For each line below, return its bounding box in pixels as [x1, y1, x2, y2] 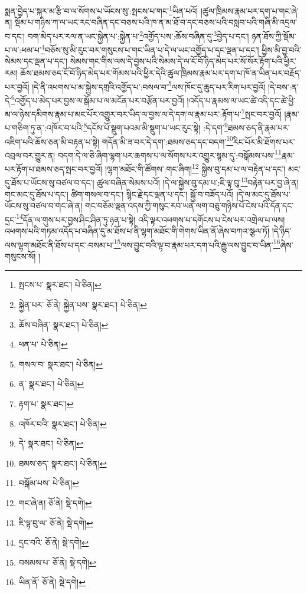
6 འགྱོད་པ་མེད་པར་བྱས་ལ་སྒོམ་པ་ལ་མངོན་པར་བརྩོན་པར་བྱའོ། [11, 92, 184, 106]
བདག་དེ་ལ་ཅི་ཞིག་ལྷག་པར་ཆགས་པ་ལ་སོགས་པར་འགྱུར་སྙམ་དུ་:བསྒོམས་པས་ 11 [57, 147, 282, 161]
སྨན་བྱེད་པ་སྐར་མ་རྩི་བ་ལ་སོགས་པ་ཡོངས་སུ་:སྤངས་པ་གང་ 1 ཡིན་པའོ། [5, 3, 198, 17]
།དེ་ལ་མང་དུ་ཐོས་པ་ [236, 188, 290, 200]
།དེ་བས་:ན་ [268, 80, 299, 93]
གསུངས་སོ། [5, 250, 36, 262]
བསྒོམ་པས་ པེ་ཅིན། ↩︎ [18, 477, 80, 489]
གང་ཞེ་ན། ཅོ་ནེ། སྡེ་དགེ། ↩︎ [18, 496, 92, 508]
